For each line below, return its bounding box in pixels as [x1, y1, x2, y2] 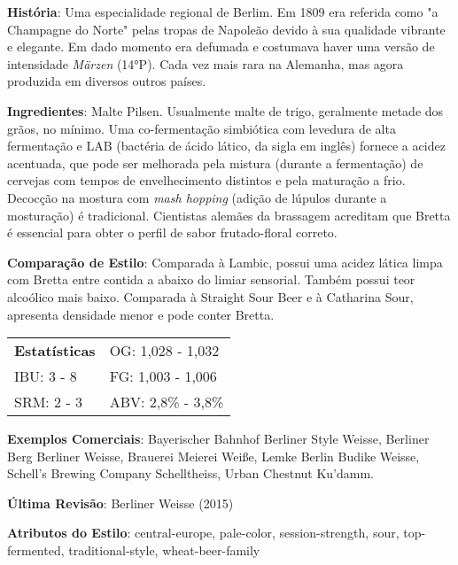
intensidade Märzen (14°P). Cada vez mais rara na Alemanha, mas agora [7, 54, 404, 73]
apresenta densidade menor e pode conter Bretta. [7, 305, 275, 323]
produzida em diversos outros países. [7, 72, 206, 90]
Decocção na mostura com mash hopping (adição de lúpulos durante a [7, 188, 387, 206]
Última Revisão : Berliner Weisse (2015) [7, 493, 234, 512]
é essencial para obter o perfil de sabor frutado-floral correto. [7, 223, 338, 242]
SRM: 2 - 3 [14, 391, 83, 413]
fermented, [7, 541, 65, 560]
